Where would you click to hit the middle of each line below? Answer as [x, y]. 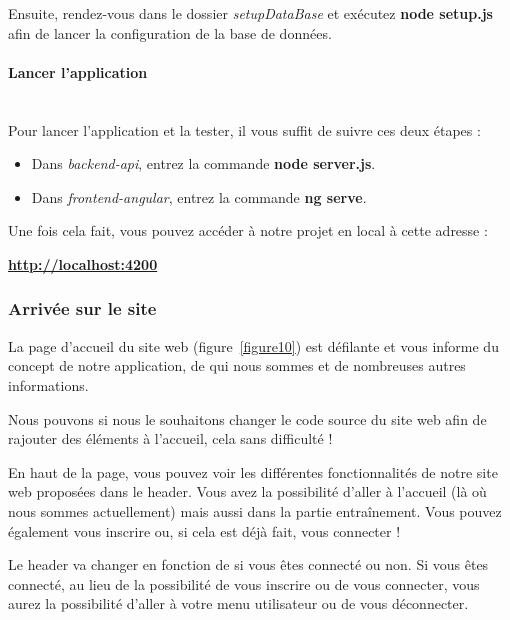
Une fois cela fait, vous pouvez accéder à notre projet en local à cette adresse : [248, 230]
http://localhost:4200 [83, 263]
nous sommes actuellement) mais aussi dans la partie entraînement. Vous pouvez [255, 510]
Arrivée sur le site [82, 308]
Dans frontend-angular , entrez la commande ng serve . [199, 196]
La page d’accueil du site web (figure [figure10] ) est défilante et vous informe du [253, 345]
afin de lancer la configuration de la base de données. [170, 32]
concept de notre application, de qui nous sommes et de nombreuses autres [237, 365]
